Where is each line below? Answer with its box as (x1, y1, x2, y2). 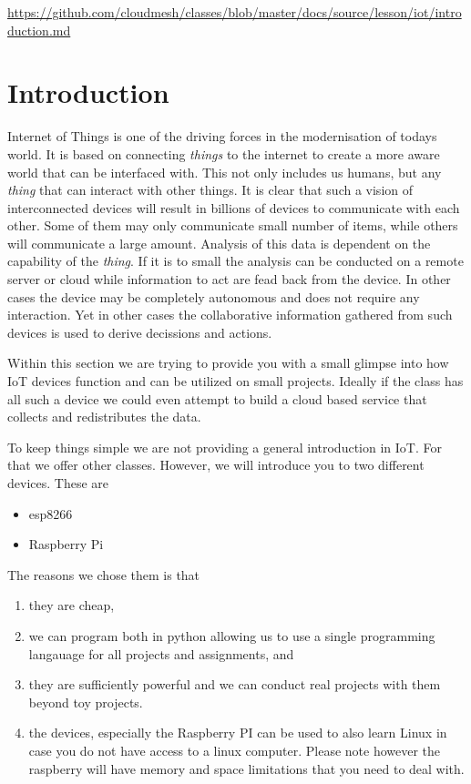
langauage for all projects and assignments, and (28, 644, 294, 663)
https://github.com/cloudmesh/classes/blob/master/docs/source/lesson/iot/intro (7, 3, 462, 21)
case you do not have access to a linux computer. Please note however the (28, 740, 441, 759)
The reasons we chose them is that (7, 565, 200, 584)
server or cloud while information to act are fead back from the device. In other (7, 270, 451, 289)
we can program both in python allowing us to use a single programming (28, 626, 435, 645)
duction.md (7, 20, 71, 39)
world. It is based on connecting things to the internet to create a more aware (7, 144, 440, 163)
